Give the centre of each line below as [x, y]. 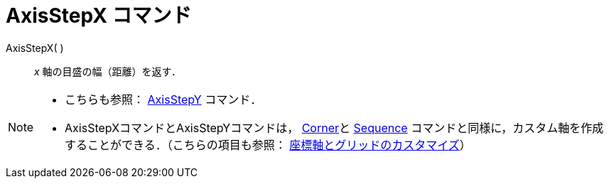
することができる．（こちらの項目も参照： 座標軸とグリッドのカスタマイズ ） [268, 145]
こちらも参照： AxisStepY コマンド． [163, 99]
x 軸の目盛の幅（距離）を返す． [108, 71]
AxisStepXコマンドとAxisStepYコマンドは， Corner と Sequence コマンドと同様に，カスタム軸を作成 [334, 128]
